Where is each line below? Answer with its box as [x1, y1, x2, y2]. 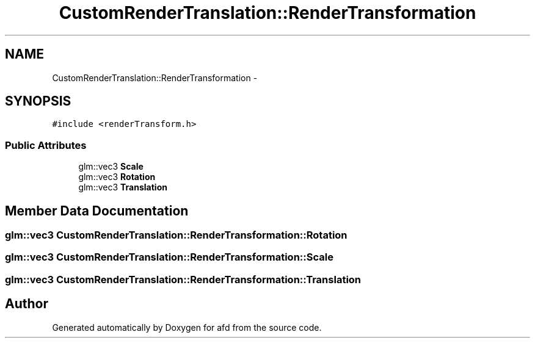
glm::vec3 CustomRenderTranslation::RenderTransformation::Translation [5, 273, 362, 286]
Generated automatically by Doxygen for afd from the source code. [52, 322, 322, 333]
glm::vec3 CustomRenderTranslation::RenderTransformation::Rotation [5, 229, 348, 242]
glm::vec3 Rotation [78, 171, 156, 182]
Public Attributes [5, 139, 87, 151]
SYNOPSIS [5, 93, 71, 109]
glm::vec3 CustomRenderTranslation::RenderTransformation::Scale [5, 251, 333, 264]
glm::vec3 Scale [78, 161, 144, 172]
